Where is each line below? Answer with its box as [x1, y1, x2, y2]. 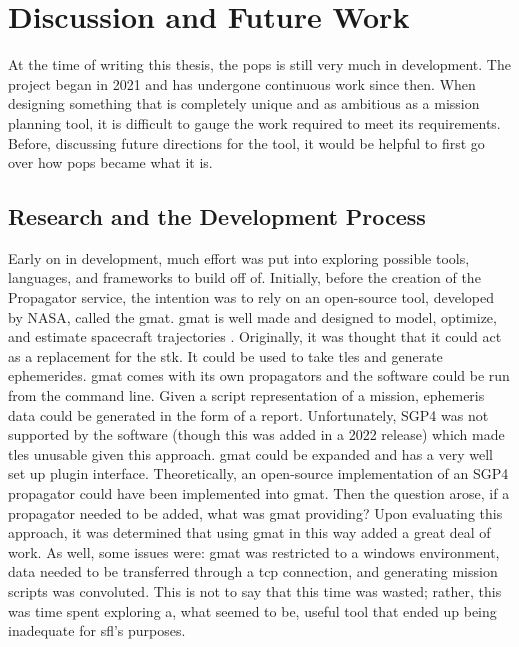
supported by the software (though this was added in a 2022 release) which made [8, 424, 505, 445]
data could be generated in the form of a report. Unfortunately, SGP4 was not [8, 404, 489, 425]
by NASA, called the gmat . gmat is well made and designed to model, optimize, [8, 306, 497, 327]
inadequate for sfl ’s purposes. [8, 620, 186, 641]
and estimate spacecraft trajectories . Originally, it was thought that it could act [8, 326, 502, 347]
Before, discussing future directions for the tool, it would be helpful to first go [8, 132, 485, 153]
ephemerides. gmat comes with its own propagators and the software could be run [8, 365, 510, 386]
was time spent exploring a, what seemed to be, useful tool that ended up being [8, 600, 497, 621]
